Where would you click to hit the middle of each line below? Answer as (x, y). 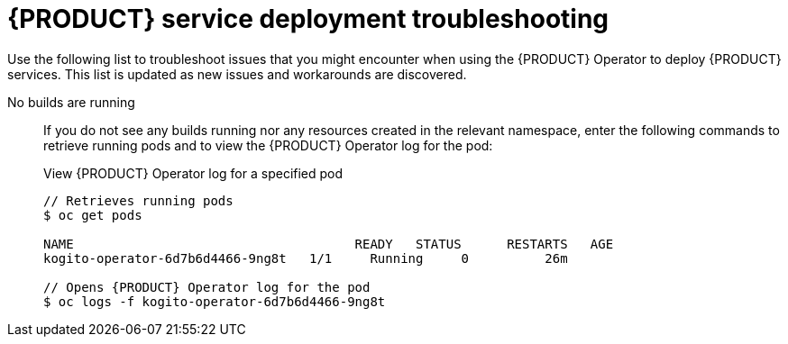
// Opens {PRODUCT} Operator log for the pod (207, 287)
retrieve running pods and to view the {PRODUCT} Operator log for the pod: (268, 145)
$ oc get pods (93, 215)
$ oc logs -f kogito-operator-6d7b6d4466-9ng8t (215, 301)
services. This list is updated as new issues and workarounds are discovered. (237, 74)
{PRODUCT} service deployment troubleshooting (308, 19)
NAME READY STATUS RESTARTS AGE (329, 244)
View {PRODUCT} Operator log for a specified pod (193, 173)
